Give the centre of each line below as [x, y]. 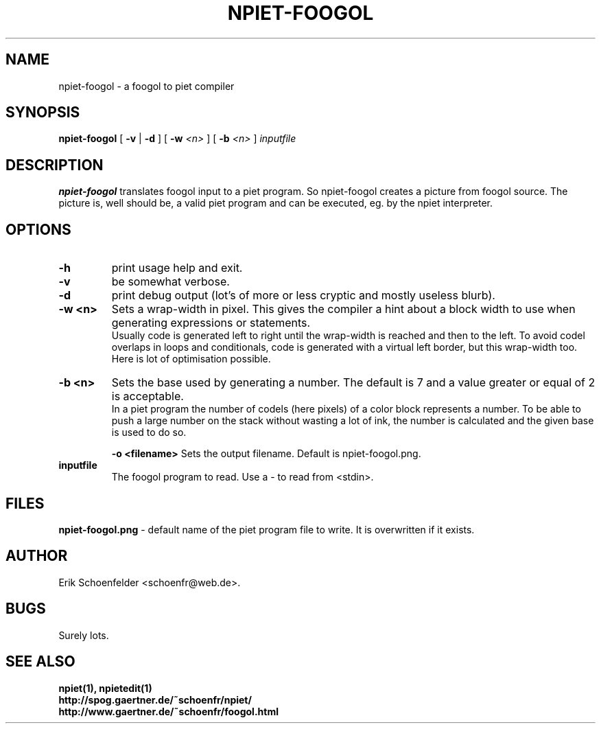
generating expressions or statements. [211, 323]
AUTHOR [37, 556]
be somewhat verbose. [170, 282]
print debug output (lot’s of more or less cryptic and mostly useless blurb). [303, 296]
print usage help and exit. [177, 268]
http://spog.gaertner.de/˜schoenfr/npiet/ [155, 699]
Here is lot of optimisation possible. [191, 359]
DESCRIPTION [55, 165]
